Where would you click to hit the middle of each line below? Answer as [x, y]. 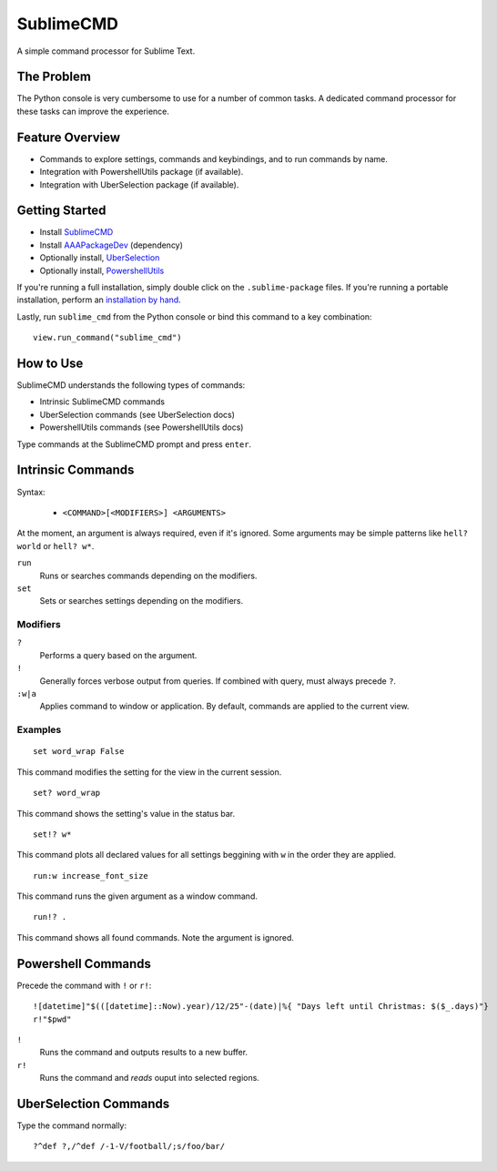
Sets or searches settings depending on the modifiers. [142, 601]
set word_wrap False [79, 752]
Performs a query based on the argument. [118, 655]
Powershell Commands [84, 964]
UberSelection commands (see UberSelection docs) [137, 414]
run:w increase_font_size [91, 876]
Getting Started [61, 211]
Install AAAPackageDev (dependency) [112, 245]
